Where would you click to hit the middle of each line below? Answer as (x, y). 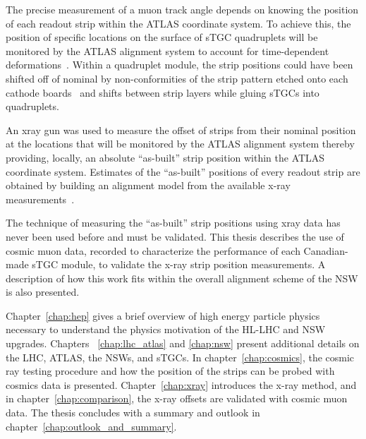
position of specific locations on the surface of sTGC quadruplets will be (162, 37)
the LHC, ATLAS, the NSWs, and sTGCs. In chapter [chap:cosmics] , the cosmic (180, 357)
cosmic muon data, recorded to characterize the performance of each (153, 250)
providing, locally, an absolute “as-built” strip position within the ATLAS (165, 157)
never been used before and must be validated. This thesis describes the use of (175, 236)
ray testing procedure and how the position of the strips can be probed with (170, 371)
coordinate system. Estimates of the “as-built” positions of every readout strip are (183, 171)
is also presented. (43, 292)
